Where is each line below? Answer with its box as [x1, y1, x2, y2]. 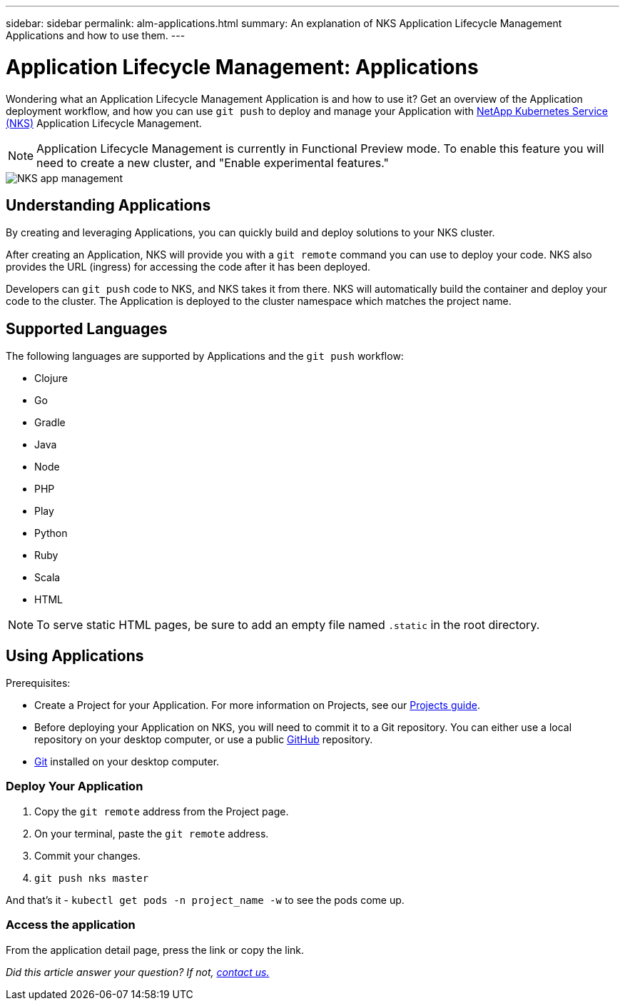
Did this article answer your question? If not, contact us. [6, 965, 270, 978]
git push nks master [34, 872, 149, 884]
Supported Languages [6, 319, 168, 338]
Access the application [6, 917, 136, 932]
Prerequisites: [6, 677, 71, 690]
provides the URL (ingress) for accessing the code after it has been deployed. [6, 261, 371, 273]
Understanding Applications [6, 196, 211, 214]
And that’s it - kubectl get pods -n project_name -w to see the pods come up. [6, 893, 405, 906]
